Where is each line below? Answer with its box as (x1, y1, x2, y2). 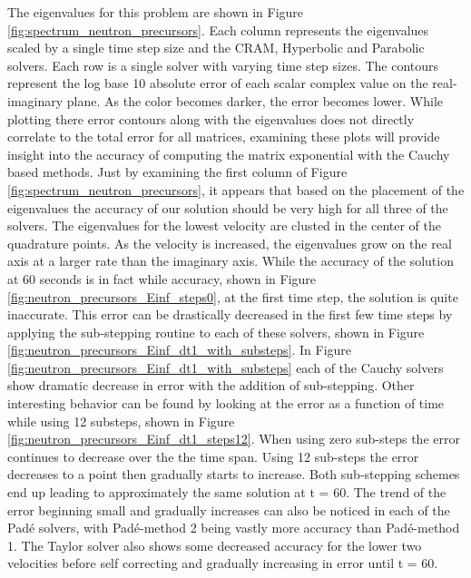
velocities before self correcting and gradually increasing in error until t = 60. (7, 554, 438, 573)
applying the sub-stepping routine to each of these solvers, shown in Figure (7, 322, 425, 341)
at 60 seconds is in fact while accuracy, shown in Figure (7, 269, 317, 288)
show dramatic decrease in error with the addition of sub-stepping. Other (7, 376, 415, 395)
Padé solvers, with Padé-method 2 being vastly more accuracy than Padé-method (7, 518, 460, 537)
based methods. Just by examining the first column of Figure (7, 162, 348, 181)
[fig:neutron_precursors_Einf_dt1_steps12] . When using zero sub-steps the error (7, 429, 460, 448)
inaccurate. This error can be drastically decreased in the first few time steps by (7, 305, 453, 324)
